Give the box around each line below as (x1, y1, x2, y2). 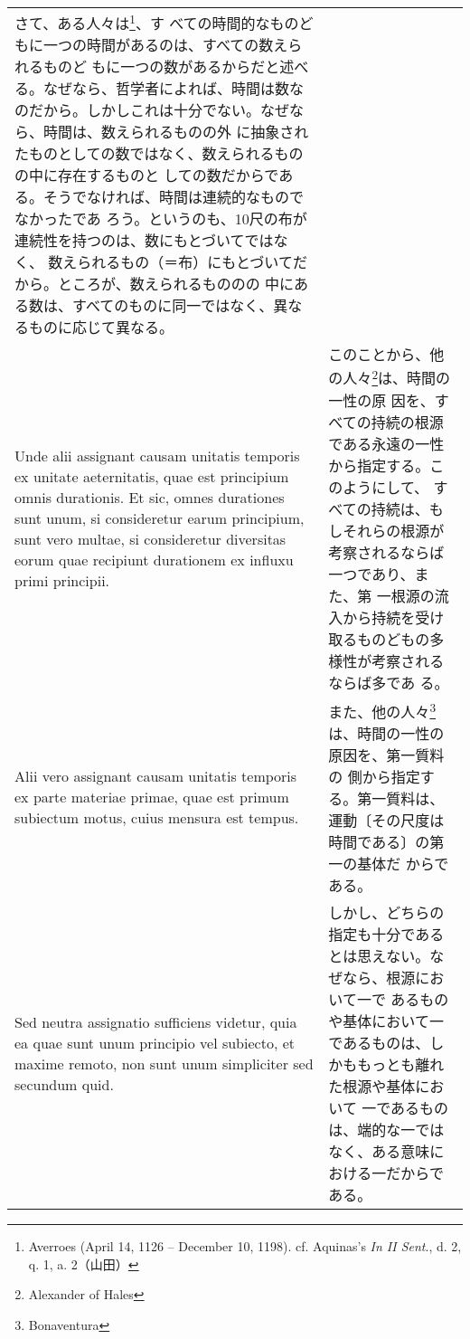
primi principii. (14, 569, 110, 591)
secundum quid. (14, 1073, 114, 1095)
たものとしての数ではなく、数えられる (14, 143, 275, 165)
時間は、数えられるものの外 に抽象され (43, 121, 309, 143)
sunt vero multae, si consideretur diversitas (14, 527, 287, 549)
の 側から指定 (328, 765, 420, 787)
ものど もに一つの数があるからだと (43, 56, 280, 78)
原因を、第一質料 (328, 744, 445, 765)
